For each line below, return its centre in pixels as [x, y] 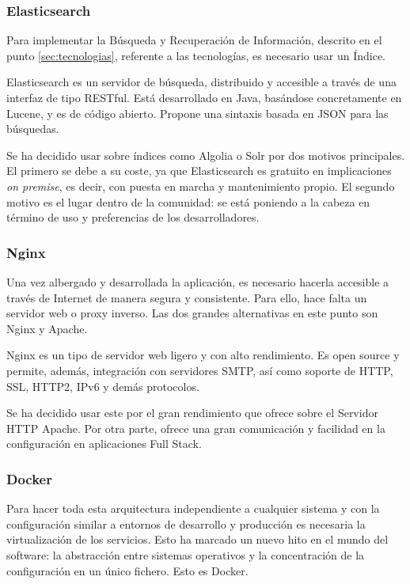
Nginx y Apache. [47, 328]
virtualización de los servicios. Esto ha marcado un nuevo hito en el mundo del [197, 539]
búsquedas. [33, 129]
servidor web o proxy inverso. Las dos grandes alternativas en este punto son [192, 313]
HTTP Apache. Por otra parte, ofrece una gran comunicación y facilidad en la [196, 428]
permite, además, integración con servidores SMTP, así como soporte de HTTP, [200, 370]
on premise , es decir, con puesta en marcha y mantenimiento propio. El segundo [201, 186]
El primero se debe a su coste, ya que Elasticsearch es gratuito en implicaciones [199, 171]
